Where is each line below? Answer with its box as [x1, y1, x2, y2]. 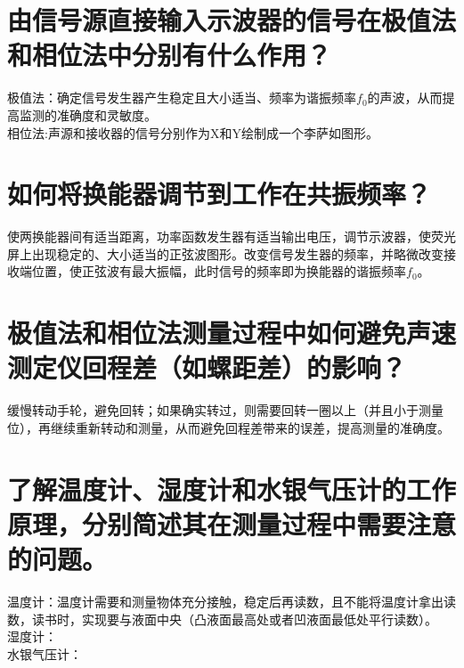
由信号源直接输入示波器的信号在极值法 [7, 2, 457, 38]
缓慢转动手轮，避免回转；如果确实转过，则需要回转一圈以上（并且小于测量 [7, 401, 444, 420]
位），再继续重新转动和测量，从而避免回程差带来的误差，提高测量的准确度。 [7, 418, 450, 436]
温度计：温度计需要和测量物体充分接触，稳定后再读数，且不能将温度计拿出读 [7, 592, 456, 610]
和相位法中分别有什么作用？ [7, 37, 332, 73]
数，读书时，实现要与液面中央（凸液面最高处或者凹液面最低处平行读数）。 [7, 609, 437, 628]
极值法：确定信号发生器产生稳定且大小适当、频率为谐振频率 [7, 88, 356, 107]
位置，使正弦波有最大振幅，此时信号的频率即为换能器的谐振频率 [31, 262, 406, 281]
